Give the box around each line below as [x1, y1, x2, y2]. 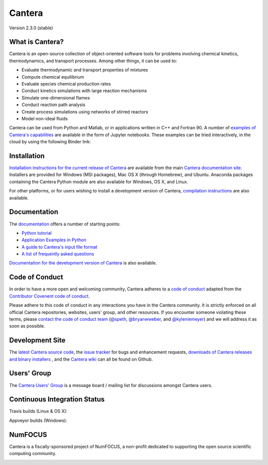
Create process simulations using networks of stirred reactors [21, 108, 148, 114]
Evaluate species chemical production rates [21, 81, 111, 87]
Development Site [9, 336, 66, 345]
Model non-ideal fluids [21, 115, 68, 121]
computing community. [9, 451, 57, 457]
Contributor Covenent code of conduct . [9, 293, 90, 299]
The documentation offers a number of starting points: [9, 221, 121, 227]
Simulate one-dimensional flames [21, 94, 90, 100]
